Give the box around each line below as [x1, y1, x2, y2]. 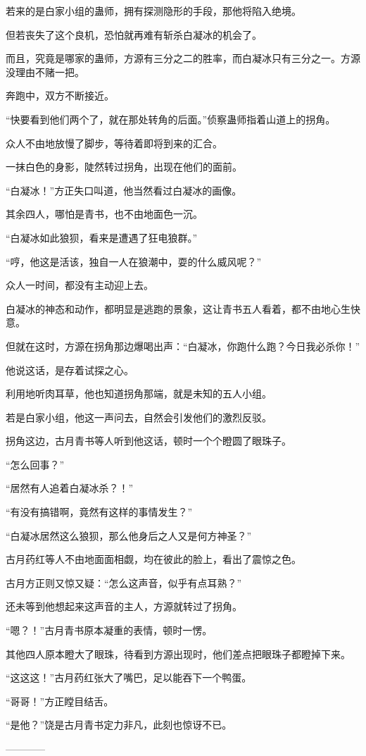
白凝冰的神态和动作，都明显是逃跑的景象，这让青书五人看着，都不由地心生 [6, 301, 351, 316]
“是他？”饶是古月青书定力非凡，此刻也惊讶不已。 [6, 717, 232, 732]
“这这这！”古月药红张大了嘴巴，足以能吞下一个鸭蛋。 [6, 670, 252, 685]
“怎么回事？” [6, 457, 65, 471]
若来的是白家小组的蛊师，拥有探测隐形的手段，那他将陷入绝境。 [6, 4, 301, 18]
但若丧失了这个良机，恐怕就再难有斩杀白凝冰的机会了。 [6, 27, 262, 42]
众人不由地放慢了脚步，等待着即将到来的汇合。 [6, 135, 222, 150]
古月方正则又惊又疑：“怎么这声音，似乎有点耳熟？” [6, 575, 242, 590]
